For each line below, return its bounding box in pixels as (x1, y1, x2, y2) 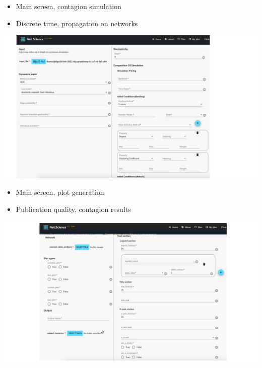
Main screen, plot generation (16, 187, 104, 197)
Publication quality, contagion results (16, 203, 131, 214)
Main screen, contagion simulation (16, 1, 121, 11)
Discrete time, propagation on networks (16, 18, 138, 28)
